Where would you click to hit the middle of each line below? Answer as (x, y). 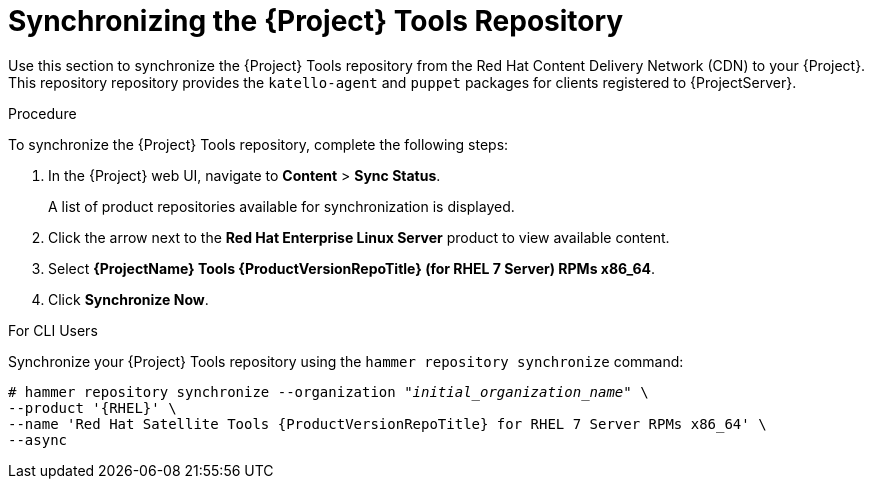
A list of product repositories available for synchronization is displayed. (281, 206)
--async (38, 439)
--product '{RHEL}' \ (92, 407)
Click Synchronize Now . (128, 299)
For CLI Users (53, 330)
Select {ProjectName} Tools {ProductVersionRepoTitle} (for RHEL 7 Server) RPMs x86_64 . (352, 268)
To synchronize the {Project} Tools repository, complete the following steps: (258, 144)
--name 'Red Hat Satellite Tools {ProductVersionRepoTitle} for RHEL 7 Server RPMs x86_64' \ (387, 423)
